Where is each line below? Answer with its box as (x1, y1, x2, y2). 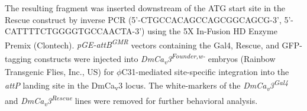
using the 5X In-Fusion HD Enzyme (147, 25, 277, 37)
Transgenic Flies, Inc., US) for (5, 65, 114, 77)
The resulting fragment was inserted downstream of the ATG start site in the (5, 2, 285, 14)
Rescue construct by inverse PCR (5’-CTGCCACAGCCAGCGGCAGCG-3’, (5, 13, 282, 25)
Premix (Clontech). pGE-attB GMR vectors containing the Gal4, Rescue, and (5, 37, 279, 51)
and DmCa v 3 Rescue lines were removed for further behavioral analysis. (5, 93, 258, 108)
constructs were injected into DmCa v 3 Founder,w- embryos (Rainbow (34, 51, 276, 66)
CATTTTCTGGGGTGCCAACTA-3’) (5, 25, 145, 37)
